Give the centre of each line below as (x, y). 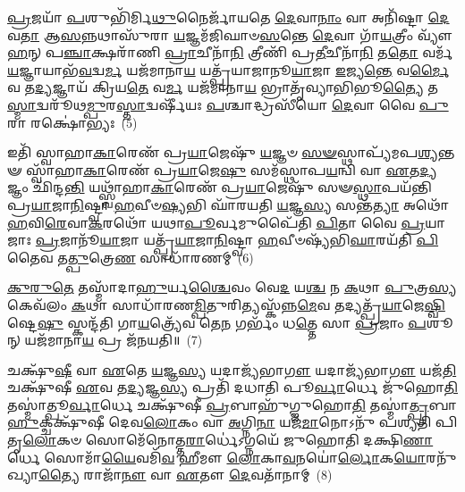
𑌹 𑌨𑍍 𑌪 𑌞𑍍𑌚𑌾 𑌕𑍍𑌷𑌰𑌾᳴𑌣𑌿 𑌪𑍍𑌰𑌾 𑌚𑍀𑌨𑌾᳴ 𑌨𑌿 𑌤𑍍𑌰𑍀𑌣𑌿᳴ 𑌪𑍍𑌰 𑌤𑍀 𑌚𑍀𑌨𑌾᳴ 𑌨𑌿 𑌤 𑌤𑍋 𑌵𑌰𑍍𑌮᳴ (230, 52)
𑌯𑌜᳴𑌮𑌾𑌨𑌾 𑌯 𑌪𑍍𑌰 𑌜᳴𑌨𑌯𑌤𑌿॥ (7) (114, 340)
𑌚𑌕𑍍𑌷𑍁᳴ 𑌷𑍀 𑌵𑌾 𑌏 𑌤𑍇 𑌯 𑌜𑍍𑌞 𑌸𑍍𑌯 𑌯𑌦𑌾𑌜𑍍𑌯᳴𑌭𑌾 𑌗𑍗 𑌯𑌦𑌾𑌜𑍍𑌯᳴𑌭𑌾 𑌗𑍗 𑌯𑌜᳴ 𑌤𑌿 (232, 369)
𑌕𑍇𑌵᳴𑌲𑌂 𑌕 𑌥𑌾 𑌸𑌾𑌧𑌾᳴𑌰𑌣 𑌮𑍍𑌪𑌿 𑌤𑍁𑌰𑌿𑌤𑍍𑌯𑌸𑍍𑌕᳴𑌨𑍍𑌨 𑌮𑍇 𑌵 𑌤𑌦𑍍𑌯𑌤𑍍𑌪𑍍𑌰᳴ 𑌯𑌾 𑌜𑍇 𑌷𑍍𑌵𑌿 (226, 304)
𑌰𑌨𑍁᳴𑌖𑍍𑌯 (441, 457)
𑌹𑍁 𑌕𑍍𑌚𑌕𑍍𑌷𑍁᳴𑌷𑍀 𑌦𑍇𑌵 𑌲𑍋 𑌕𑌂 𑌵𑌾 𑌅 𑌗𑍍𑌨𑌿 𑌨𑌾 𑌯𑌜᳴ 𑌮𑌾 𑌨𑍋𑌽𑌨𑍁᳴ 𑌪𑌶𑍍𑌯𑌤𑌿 (220, 422)
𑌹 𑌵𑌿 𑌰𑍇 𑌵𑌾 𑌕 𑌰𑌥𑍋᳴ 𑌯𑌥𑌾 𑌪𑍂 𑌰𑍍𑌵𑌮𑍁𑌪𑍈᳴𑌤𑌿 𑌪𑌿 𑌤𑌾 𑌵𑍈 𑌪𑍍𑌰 (216, 222)
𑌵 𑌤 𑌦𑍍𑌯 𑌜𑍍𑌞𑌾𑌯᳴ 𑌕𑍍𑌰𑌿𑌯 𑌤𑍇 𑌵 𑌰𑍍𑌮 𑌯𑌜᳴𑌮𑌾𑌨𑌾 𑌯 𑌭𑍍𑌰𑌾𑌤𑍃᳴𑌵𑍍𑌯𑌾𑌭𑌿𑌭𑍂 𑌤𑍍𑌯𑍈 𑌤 (223, 87)
